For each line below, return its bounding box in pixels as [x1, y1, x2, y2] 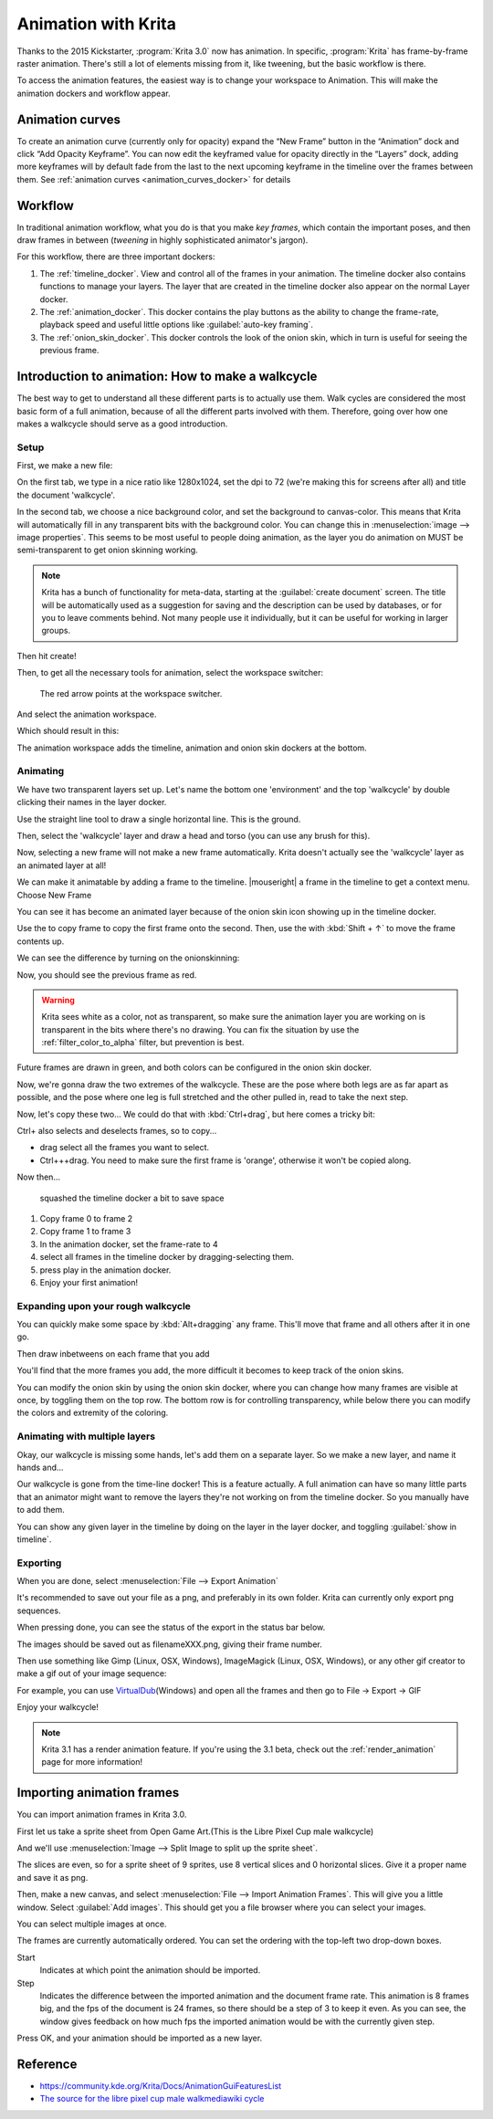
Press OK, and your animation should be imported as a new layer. [16, 2032, 263, 2044]
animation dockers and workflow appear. [16, 88, 171, 99]
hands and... [16, 1462, 64, 1473]
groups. [41, 625, 71, 636]
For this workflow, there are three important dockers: [16, 251, 215, 262]
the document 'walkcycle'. [16, 489, 116, 500]
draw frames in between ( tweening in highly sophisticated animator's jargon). [16, 235, 309, 246]
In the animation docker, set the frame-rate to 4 [39, 1238, 218, 1250]
